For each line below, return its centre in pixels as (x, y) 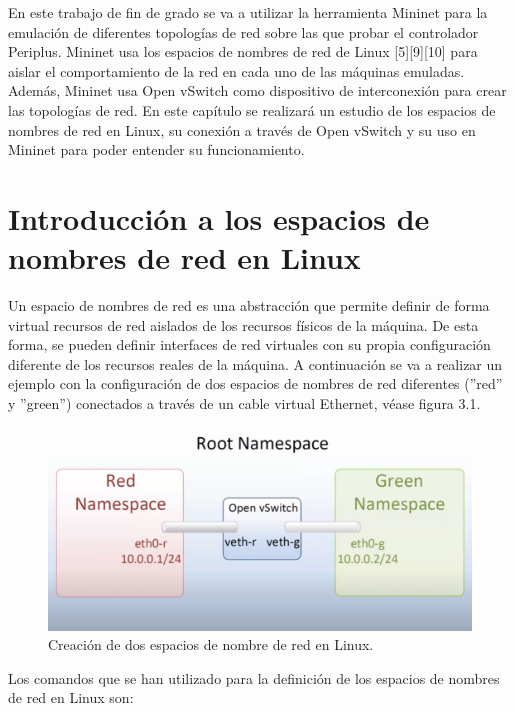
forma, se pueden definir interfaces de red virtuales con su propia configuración (249, 344)
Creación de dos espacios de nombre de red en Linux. (211, 644)
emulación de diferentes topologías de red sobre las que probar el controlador (243, 31)
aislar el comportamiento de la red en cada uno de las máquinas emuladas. (236, 70)
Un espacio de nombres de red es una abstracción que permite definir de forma (249, 305)
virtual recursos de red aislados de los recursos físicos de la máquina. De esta (243, 324)
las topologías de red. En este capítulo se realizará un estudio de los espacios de (252, 109)
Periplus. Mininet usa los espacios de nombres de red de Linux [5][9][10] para (243, 51)
